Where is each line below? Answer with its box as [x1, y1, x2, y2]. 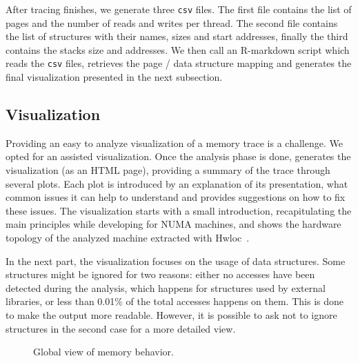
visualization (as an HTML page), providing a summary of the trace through [6, 163, 330, 177]
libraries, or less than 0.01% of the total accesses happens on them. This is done [6, 294, 344, 308]
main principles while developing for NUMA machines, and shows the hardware [6, 217, 341, 231]
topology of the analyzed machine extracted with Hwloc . [6, 230, 250, 245]
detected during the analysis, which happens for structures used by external [6, 280, 326, 295]
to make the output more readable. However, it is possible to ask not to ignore [6, 308, 337, 322]
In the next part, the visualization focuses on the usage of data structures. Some [6, 253, 346, 268]
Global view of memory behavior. [33, 344, 174, 359]
